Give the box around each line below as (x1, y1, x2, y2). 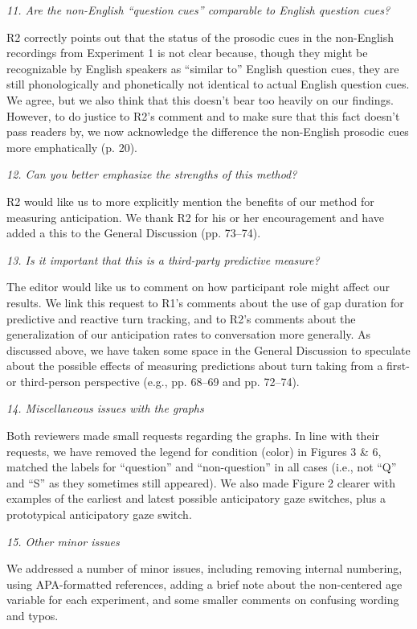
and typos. (6, 607, 59, 623)
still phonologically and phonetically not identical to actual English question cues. (6, 76, 410, 92)
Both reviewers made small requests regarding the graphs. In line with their (6, 427, 380, 444)
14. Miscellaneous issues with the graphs (6, 400, 204, 417)
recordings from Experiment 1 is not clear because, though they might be (6, 44, 368, 61)
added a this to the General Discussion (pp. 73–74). (6, 224, 261, 241)
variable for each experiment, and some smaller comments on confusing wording (6, 591, 399, 608)
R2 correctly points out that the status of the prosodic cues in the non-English (6, 28, 395, 45)
